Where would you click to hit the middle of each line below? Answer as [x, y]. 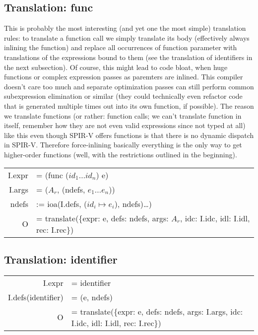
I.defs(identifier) [36, 297]
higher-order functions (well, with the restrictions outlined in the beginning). [121, 154]
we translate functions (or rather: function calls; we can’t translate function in [123, 115]
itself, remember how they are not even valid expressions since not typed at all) [125, 125]
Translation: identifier [61, 259]
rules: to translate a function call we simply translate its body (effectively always [127, 37]
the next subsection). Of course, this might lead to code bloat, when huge [116, 67]
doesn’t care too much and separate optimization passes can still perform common [129, 86]
